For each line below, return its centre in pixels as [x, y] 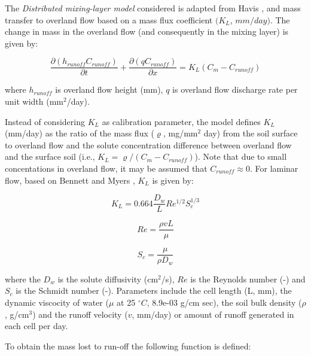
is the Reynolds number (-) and [248, 279]
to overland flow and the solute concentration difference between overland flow [148, 144]
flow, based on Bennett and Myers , [70, 180]
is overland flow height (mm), [109, 89]
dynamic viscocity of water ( [57, 302]
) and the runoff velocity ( [80, 314]
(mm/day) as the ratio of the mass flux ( [80, 133]
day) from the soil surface [251, 133]
